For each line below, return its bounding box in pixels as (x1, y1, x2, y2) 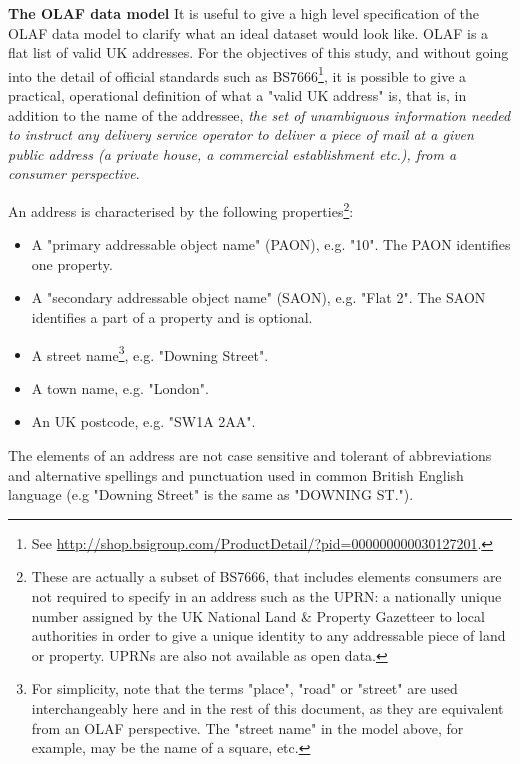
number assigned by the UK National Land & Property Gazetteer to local (31, 605, 485, 626)
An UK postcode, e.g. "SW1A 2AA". (31, 411, 256, 432)
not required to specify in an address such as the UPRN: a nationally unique (31, 586, 502, 607)
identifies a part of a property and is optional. (31, 307, 313, 328)
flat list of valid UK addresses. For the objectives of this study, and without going (8, 42, 509, 63)
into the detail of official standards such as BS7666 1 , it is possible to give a (8, 62, 467, 86)
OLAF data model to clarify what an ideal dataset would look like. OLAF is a (8, 22, 489, 43)
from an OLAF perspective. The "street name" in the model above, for (31, 717, 464, 738)
